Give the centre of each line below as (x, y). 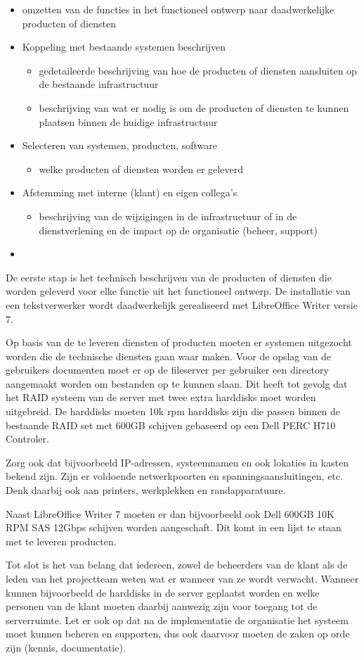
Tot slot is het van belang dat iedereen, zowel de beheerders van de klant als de (177, 565)
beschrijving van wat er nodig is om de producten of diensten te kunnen (194, 107)
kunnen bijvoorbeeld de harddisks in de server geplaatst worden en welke (163, 592)
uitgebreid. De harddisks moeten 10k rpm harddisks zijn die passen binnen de (173, 411)
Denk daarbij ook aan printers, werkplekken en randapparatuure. (146, 490)
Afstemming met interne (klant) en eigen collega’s (130, 192)
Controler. (27, 439)
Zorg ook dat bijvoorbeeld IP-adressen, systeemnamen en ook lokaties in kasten (177, 462)
